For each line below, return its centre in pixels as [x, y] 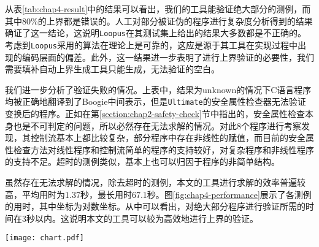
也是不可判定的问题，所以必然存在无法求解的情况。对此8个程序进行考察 [157, 125]
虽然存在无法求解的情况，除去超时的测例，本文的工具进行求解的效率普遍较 [155, 182]
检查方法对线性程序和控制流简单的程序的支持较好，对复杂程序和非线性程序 [163, 149]
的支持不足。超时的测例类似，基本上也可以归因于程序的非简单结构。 [142, 161]
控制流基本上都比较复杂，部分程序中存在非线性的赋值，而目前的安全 [168, 138]
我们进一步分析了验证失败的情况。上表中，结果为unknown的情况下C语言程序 [158, 89]
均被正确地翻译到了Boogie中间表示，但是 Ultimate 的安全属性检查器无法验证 [156, 101]
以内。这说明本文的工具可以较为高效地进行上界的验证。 [146, 218]
